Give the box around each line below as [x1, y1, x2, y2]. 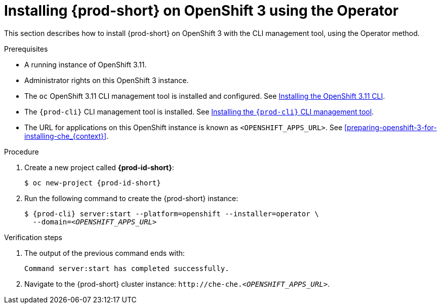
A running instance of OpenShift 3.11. [24, 60, 147, 69]
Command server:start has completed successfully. [24, 264, 229, 273]
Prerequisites [4, 44, 48, 53]
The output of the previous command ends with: [24, 248, 185, 257]
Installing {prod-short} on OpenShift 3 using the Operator [4, 2, 399, 19]
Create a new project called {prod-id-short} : [24, 163, 174, 172]
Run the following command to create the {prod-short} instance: [24, 194, 238, 203]
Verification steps [4, 233, 63, 242]
